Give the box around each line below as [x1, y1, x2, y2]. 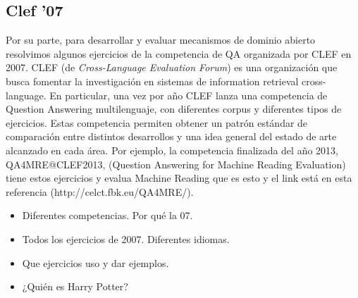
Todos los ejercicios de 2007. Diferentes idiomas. [22, 231, 230, 246]
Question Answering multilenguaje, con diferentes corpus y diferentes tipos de [6, 101, 342, 116]
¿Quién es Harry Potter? [22, 279, 128, 294]
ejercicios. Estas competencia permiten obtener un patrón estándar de [6, 115, 308, 130]
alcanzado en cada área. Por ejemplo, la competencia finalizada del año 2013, [6, 142, 338, 157]
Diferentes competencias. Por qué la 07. [22, 208, 193, 223]
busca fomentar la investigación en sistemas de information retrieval [6, 73, 299, 88]
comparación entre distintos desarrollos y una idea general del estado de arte [6, 129, 337, 144]
